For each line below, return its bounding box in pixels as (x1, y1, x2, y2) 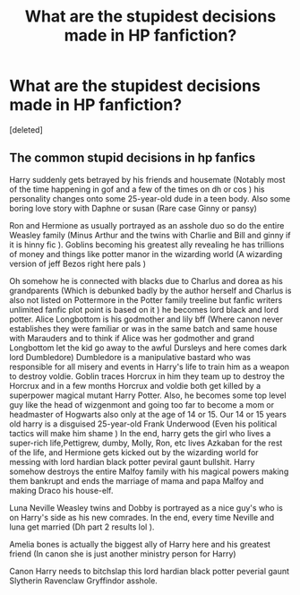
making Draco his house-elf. (9, 485, 114, 496)
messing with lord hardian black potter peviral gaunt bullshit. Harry (9, 456, 255, 467)
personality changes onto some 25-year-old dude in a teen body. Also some (9, 193, 291, 203)
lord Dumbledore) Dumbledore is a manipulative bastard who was (9, 351, 251, 362)
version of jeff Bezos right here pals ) (9, 258, 146, 269)
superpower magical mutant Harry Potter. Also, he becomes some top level (9, 390, 287, 401)
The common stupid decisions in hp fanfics (9, 151, 256, 166)
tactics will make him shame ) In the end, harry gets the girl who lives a (9, 427, 271, 438)
